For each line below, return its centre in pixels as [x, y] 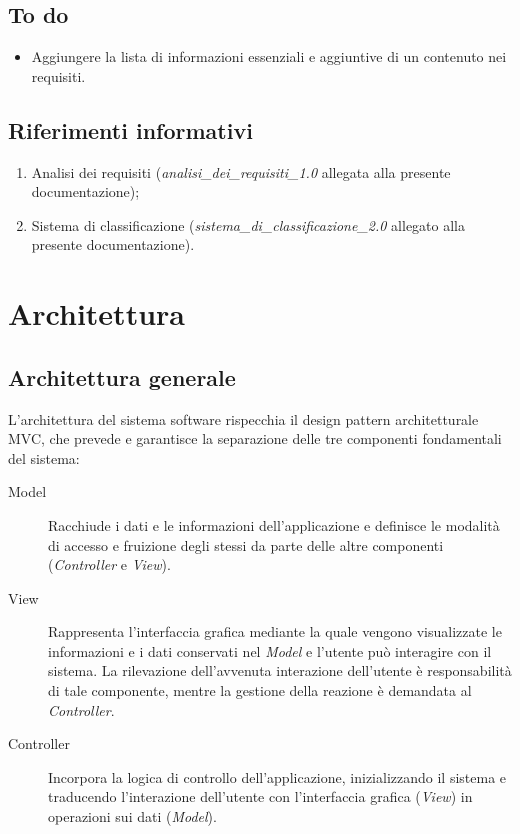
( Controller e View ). [109, 564]
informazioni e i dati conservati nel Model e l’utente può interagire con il [270, 650]
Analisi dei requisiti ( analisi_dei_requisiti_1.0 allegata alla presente [241, 171]
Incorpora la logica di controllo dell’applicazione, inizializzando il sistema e [277, 776]
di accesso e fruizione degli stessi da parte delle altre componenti [246, 544]
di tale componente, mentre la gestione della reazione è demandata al [260, 690]
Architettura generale [122, 376]
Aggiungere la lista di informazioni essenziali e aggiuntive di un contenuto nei [269, 56]
